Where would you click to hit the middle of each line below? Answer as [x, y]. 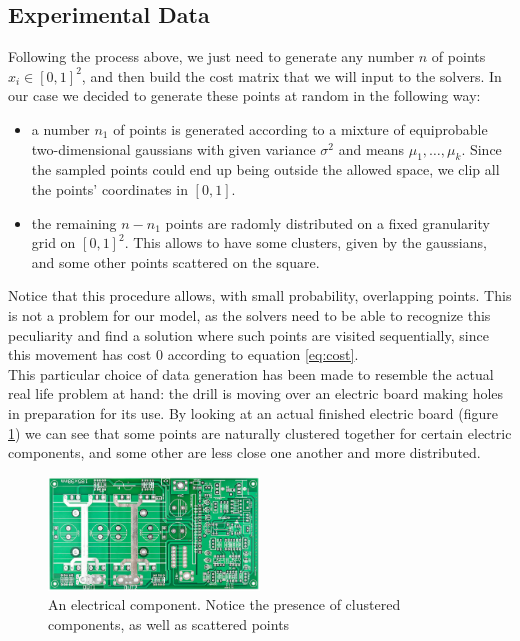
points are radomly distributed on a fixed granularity [327, 222]
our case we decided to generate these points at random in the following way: [244, 95]
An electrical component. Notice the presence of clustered [224, 604]
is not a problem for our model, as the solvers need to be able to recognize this [249, 314]
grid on [53, 242]
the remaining [74, 222]
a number [60, 128]
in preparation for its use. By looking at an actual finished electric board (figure [253, 412]
